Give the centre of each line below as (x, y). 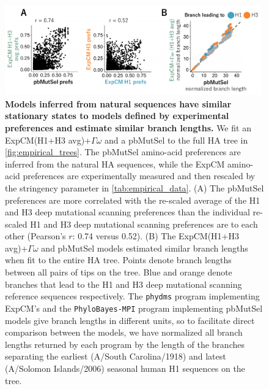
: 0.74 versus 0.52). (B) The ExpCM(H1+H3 (156, 236)
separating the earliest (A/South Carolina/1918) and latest (116, 356)
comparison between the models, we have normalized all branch (124, 332)
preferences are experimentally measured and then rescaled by (139, 176)
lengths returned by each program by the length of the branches (125, 344)
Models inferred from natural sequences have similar (118, 103)
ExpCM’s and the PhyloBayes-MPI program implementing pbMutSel (134, 308)
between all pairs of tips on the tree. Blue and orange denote (119, 272)
